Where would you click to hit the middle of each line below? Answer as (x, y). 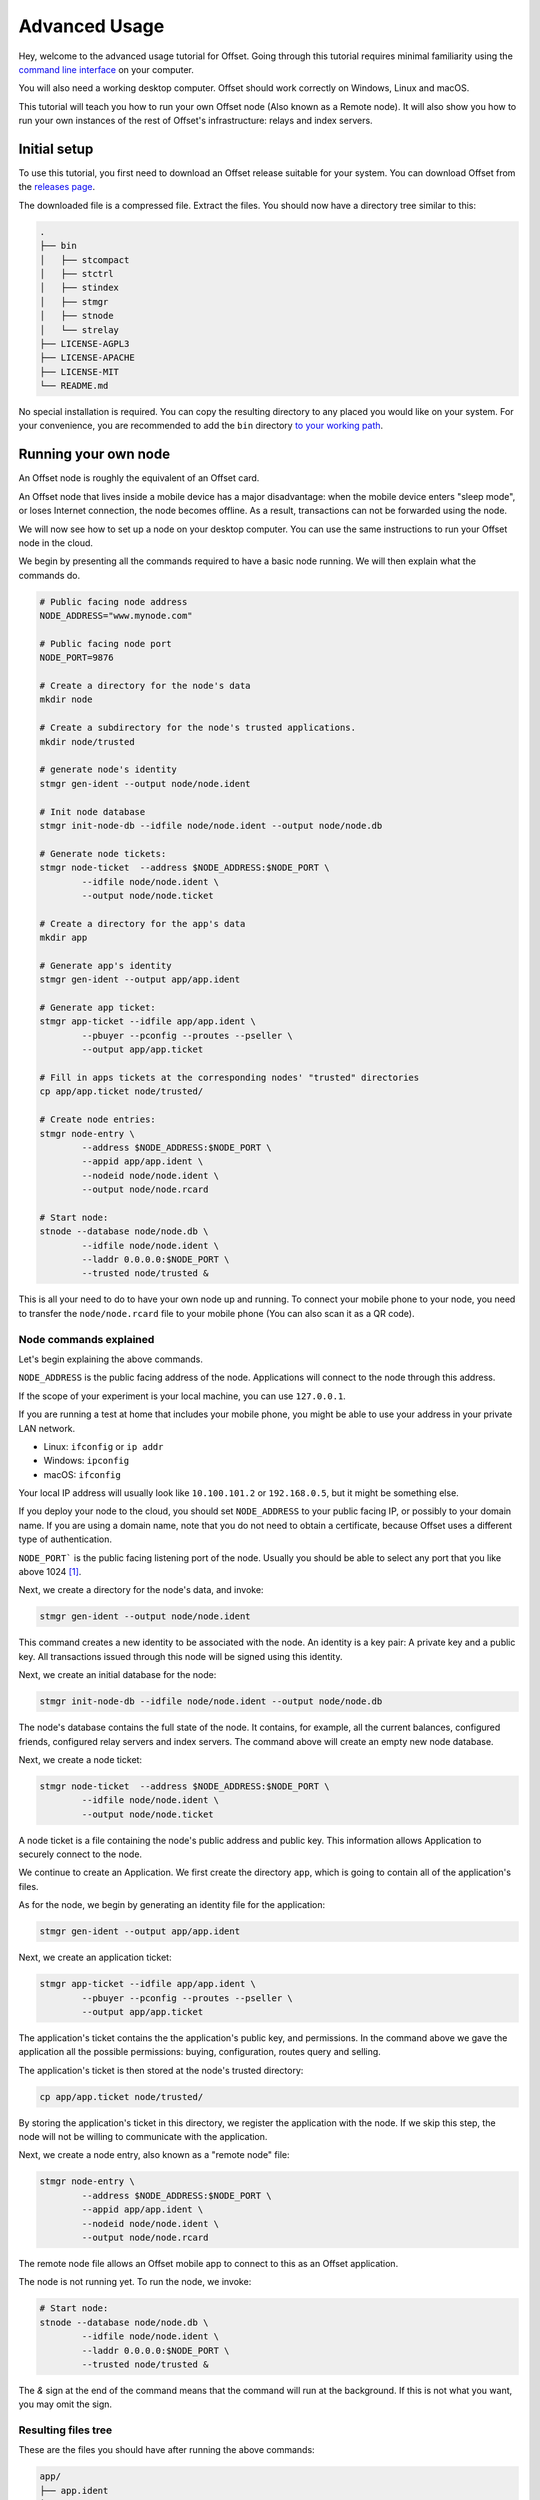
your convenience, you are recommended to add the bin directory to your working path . (201, 426)
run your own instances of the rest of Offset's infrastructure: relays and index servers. (196, 121)
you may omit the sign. (65, 2404)
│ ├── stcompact (84, 259)
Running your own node (94, 454)
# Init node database (92, 811)
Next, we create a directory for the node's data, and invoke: (141, 1590)
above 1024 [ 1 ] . (50, 1572)
